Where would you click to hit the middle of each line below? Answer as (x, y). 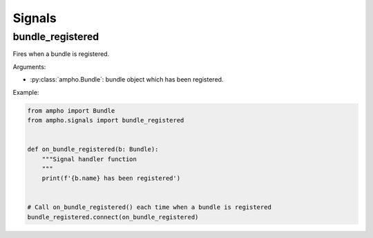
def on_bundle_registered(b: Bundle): (93, 149)
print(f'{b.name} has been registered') (111, 178)
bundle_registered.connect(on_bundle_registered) (113, 217)
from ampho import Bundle (71, 110)
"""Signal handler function (89, 159)
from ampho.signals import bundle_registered (106, 120)
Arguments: (29, 66)
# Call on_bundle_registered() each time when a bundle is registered (150, 207)
